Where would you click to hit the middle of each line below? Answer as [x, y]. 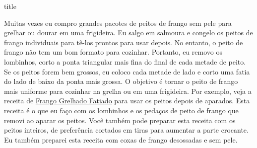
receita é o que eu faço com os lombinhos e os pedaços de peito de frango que [121, 110]
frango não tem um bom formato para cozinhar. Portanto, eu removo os [113, 52]
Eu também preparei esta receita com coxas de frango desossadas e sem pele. [121, 139]
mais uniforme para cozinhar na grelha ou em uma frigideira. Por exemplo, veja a [128, 91]
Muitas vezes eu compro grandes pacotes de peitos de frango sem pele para [118, 23]
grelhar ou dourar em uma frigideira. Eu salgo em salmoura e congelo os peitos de [128, 33]
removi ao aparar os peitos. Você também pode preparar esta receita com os [120, 120]
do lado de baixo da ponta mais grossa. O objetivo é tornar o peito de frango [121, 81]
